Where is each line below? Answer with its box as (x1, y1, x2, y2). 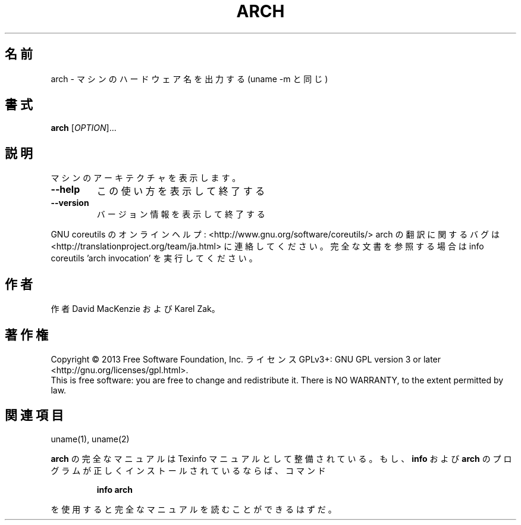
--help (51, 183, 80, 196)
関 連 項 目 (5, 408, 64, 423)
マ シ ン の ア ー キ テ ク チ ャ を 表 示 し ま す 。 (51, 173, 241, 183)
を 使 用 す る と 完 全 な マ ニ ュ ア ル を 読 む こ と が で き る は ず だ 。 (51, 504, 337, 514)
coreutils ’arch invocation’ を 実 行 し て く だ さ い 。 (51, 253, 258, 264)
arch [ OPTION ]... (51, 123, 117, 133)
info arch (96, 484, 133, 495)
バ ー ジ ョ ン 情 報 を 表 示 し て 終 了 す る (96, 209, 265, 220)
